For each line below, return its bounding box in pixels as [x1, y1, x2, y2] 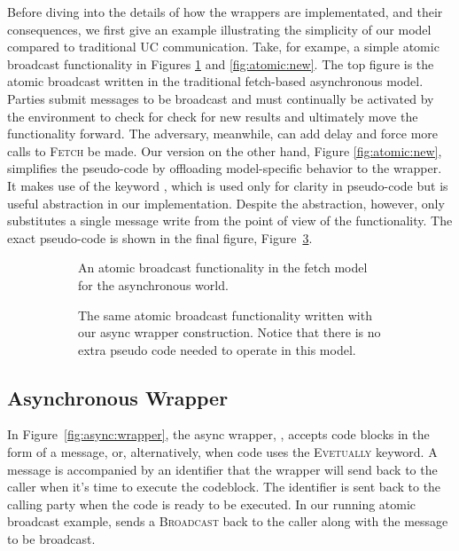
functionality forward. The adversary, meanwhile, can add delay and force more [7, 124, 439, 143]
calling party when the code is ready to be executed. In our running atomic [7, 494, 416, 513]
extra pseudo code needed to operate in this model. [78, 340, 356, 358]
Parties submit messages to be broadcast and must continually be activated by [7, 89, 434, 107]
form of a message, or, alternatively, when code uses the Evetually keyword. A [7, 443, 438, 461]
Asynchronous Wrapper [7, 383, 229, 411]
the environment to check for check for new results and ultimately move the [7, 106, 418, 125]
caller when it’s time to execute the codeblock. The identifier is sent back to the [7, 477, 441, 496]
